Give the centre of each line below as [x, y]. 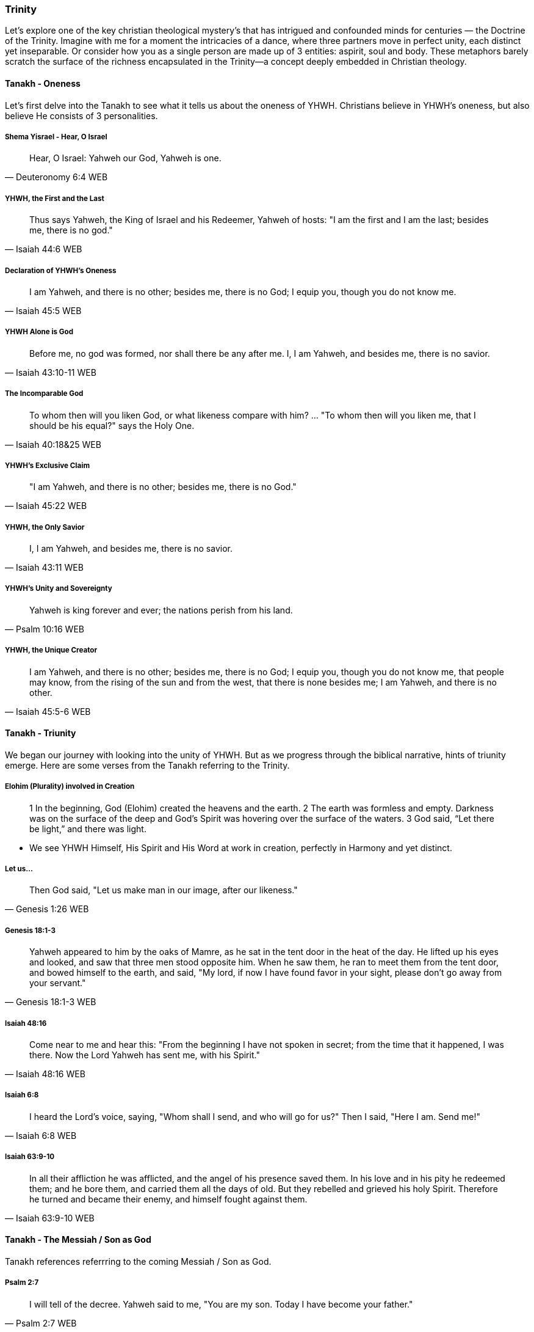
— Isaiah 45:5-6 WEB [48, 711]
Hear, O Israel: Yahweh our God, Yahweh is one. [125, 158]
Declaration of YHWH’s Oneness [61, 270]
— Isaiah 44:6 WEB [44, 249]
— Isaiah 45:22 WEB [46, 506]
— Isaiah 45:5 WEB [43, 310]
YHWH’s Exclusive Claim [47, 465]
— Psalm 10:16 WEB [45, 629]
